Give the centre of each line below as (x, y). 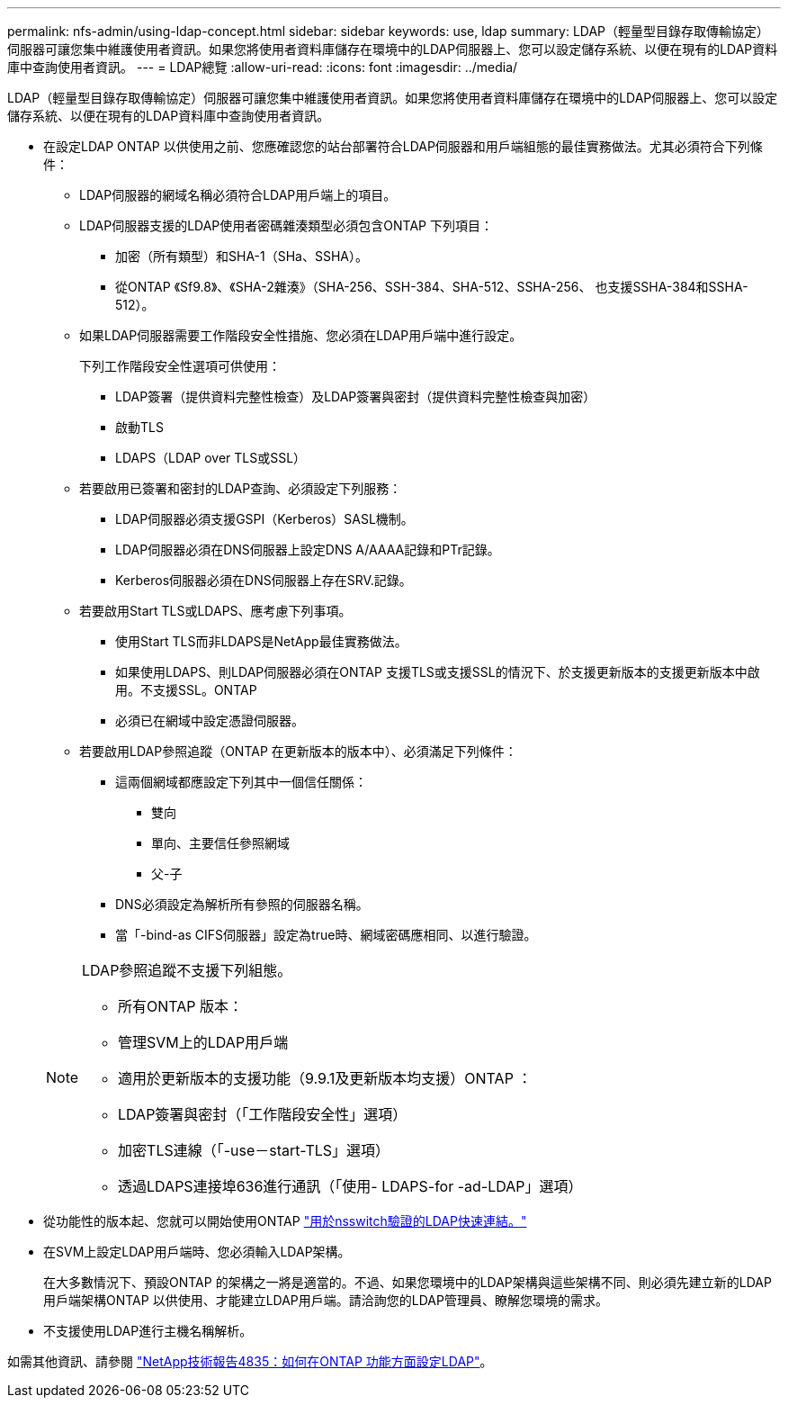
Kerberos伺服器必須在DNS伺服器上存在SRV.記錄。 (264, 580)
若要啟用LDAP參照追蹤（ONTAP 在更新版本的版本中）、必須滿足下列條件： (298, 751)
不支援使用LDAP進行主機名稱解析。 (148, 1331)
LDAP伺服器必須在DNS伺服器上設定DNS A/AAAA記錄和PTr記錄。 (308, 549)
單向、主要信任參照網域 (220, 843)
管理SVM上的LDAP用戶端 (203, 1042)
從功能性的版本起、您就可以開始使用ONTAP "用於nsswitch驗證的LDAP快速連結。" (285, 1221)
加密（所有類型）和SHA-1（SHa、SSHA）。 (242, 256)
